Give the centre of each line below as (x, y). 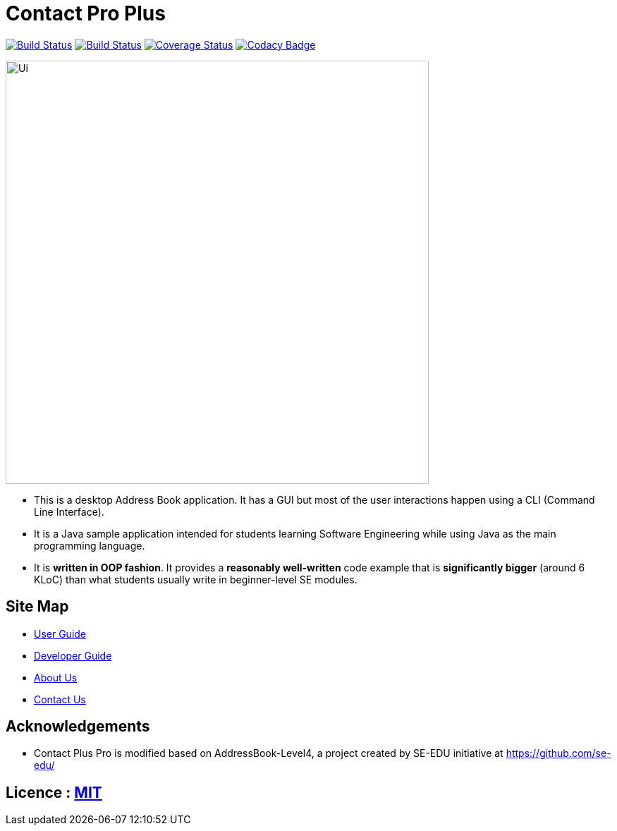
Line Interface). (69, 511)
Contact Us (60, 699)
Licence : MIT (54, 792)
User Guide (60, 633)
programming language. (90, 545)
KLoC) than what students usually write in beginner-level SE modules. (196, 579)
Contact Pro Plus (86, 13)
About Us (56, 677)
